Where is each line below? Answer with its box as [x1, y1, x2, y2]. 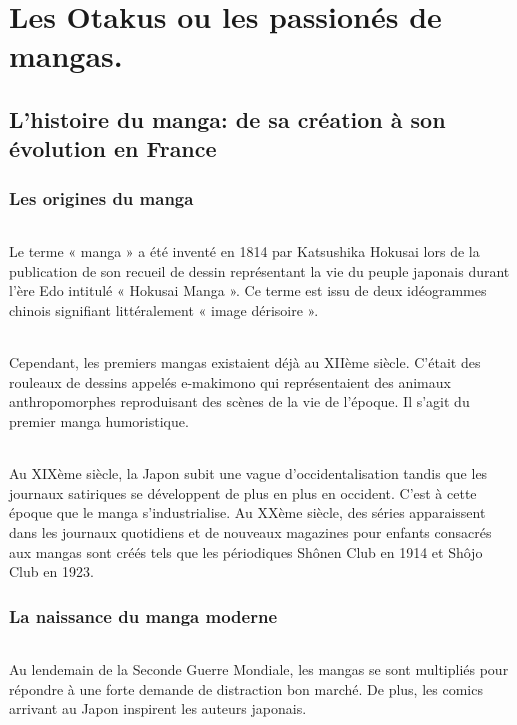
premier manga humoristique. [9, 410, 189, 431]
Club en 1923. [9, 561, 94, 582]
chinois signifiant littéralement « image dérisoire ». [9, 299, 319, 320]
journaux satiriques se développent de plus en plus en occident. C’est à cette [9, 482, 477, 503]
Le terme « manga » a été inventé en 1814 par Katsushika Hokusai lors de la [9, 241, 480, 262]
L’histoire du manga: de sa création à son [9, 103, 446, 134]
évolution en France [9, 133, 217, 164]
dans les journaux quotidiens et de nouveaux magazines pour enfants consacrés [9, 521, 492, 542]
